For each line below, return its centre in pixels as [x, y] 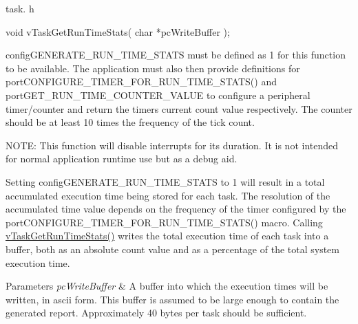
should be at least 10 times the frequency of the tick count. [130, 122]
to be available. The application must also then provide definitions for [153, 68]
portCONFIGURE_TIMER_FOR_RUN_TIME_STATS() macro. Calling [164, 222]
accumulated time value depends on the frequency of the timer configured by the [176, 209]
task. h [20, 8]
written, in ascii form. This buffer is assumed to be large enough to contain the [172, 299]
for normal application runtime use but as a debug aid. [122, 159]
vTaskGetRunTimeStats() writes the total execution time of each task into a [167, 236]
